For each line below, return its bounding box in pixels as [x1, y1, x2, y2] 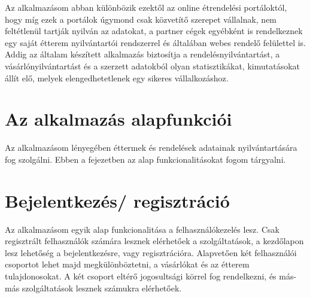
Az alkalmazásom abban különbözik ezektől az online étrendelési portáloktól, [5, 1, 287, 13]
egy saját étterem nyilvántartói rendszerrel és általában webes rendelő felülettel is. [5, 36, 306, 48]
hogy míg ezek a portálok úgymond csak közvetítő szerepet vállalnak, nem [5, 13, 277, 25]
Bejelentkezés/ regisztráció [5, 188, 230, 212]
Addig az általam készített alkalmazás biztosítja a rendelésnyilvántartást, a [5, 48, 280, 60]
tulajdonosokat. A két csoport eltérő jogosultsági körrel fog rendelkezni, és [5, 269, 276, 282]
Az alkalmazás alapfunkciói [5, 107, 232, 131]
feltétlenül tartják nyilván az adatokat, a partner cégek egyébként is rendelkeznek [5, 25, 303, 37]
